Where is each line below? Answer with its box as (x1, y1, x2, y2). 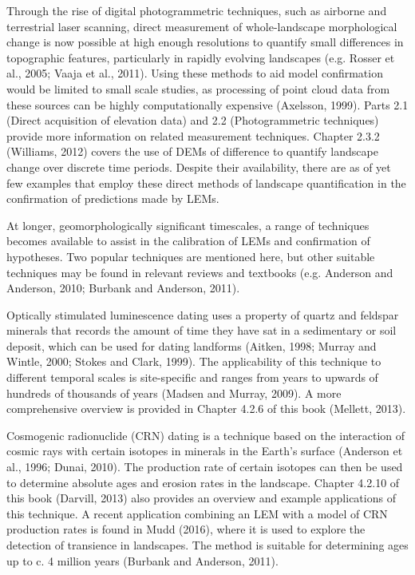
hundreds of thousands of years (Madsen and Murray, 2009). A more (6, 384, 342, 401)
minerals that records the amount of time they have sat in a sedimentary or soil (6, 322, 397, 339)
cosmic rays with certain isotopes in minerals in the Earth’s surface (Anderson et (6, 442, 403, 459)
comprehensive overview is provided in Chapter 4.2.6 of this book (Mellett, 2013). (6, 400, 406, 417)
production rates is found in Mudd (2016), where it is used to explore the (6, 521, 366, 537)
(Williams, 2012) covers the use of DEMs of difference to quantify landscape (6, 143, 378, 160)
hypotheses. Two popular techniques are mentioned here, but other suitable (6, 248, 375, 264)
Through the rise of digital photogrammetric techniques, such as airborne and (6, 2, 387, 18)
